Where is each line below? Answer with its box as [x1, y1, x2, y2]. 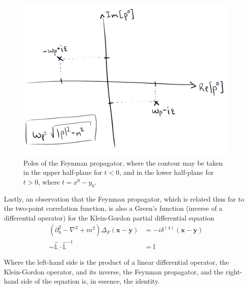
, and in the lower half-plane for [119, 167, 214, 177]
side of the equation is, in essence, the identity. [21, 276, 160, 286]
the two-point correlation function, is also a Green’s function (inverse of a [4, 203, 223, 213]
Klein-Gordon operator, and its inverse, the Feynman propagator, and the [4, 266, 224, 276]
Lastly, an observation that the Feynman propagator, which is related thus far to [4, 193, 245, 204]
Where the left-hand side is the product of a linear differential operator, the [4, 257, 229, 267]
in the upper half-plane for [23, 167, 102, 177]
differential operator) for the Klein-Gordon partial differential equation [4, 212, 215, 222]
